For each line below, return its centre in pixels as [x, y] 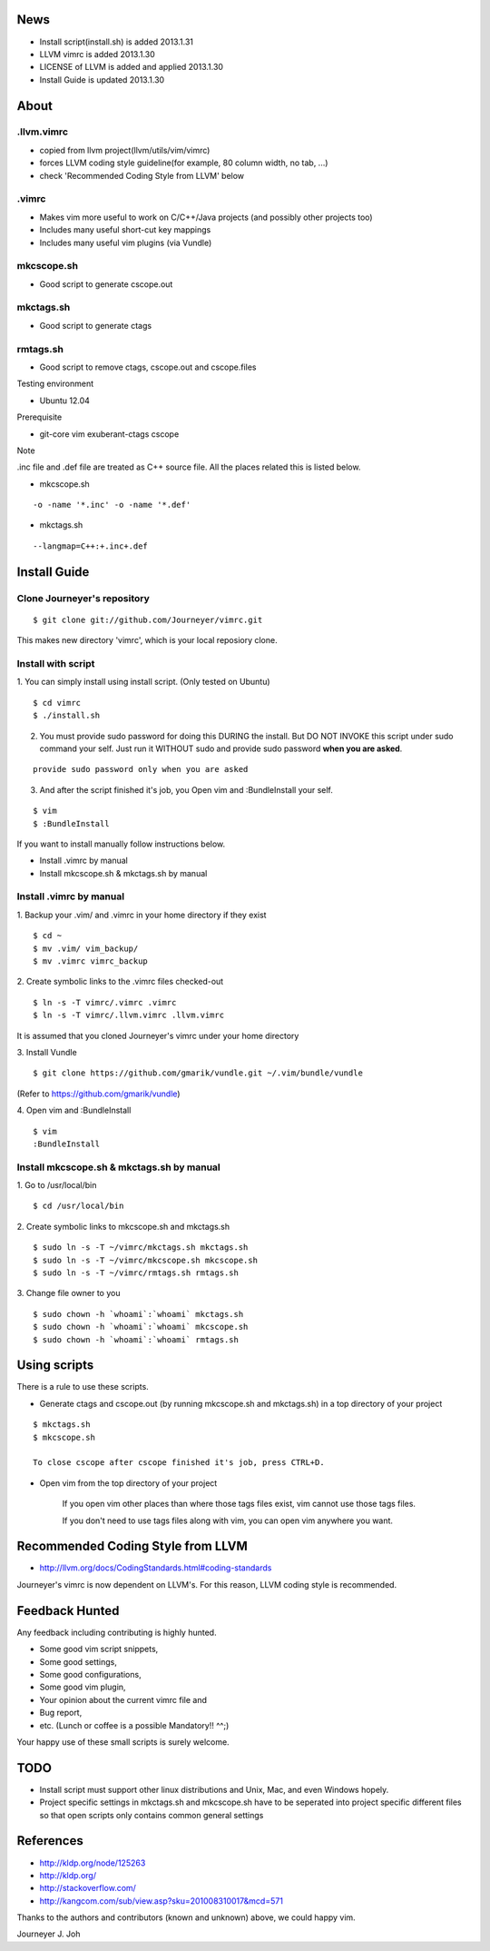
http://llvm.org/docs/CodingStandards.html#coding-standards [156, 1568]
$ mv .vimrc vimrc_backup [91, 961]
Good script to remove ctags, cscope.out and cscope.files [148, 367]
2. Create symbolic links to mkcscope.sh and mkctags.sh [123, 1226]
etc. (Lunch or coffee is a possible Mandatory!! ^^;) [134, 1725]
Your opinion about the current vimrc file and [123, 1699]
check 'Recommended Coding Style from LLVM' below [142, 175]
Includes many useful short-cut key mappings [125, 230]
